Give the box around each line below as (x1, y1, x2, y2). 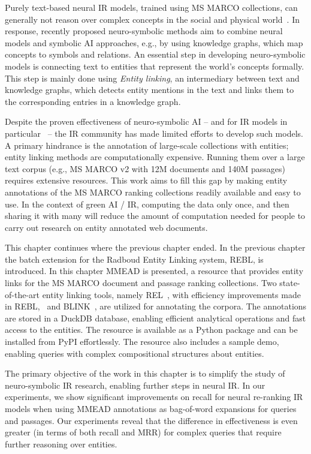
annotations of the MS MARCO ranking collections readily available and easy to (5, 185, 301, 198)
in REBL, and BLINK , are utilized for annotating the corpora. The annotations (5, 300, 307, 312)
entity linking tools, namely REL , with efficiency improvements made (42, 288, 301, 300)
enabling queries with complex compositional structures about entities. (5, 347, 264, 359)
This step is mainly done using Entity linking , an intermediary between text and (5, 71, 300, 84)
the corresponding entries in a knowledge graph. (5, 95, 181, 107)
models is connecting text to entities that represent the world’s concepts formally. (5, 59, 304, 72)
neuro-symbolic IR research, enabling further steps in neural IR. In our (5, 378, 265, 391)
